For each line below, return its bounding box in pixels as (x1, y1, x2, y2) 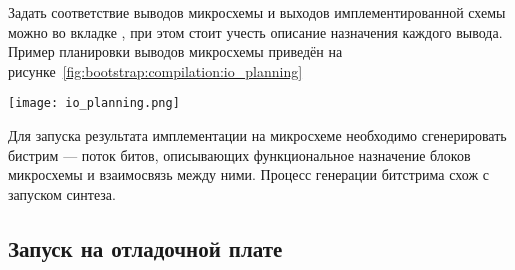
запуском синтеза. (8, 183, 116, 204)
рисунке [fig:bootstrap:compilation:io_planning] (8, 60, 303, 81)
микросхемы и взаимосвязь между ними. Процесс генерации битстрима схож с (8, 164, 489, 185)
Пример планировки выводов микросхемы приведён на (8, 41, 343, 62)
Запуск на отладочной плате (8, 232, 283, 263)
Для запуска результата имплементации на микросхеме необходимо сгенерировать (8, 125, 507, 146)
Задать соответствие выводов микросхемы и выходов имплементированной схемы (8, 2, 506, 22)
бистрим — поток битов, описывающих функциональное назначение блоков (8, 144, 471, 165)
